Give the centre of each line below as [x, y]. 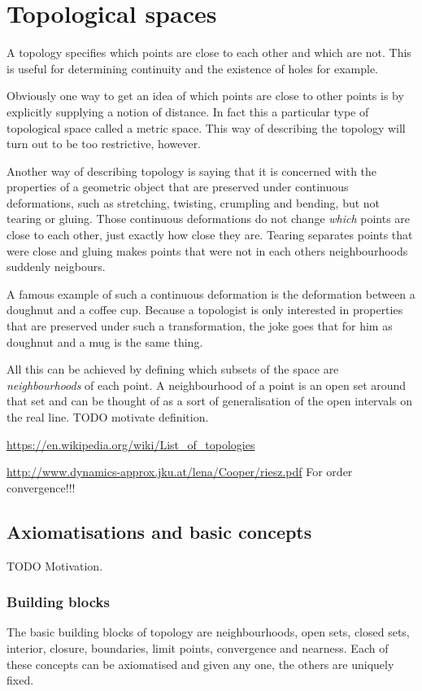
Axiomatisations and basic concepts [159, 531]
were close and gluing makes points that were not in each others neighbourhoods [207, 250]
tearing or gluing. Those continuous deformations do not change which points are [209, 219]
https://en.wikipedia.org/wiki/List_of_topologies [131, 444]
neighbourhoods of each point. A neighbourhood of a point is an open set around [207, 385]
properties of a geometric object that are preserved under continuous [178, 187]
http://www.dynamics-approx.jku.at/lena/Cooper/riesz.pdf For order [180, 472]
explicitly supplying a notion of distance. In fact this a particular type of [188, 111]
